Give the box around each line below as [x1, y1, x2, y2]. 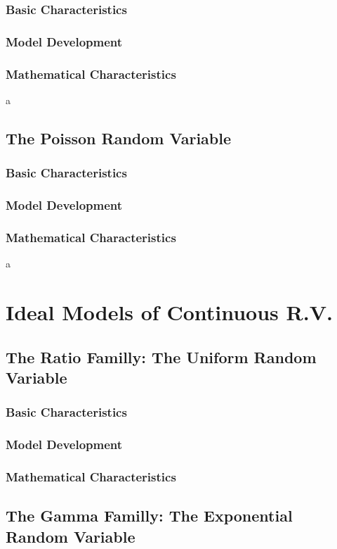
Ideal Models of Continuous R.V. [6, 297, 333, 326]
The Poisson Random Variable [6, 127, 232, 149]
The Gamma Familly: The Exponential [6, 505, 293, 526]
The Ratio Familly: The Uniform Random [6, 346, 317, 367]
